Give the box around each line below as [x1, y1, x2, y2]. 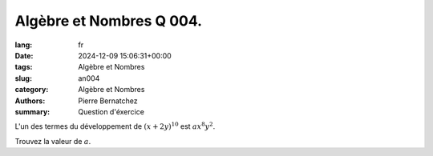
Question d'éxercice [78, 106, 144, 116]
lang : [14, 40, 33, 50]
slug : [14, 73, 32, 83]
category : [14, 85, 49, 94]
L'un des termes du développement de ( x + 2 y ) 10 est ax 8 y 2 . [14, 121, 216, 131]
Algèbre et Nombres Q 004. [14, 12, 203, 30]
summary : [14, 106, 51, 116]
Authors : [14, 96, 46, 106]
